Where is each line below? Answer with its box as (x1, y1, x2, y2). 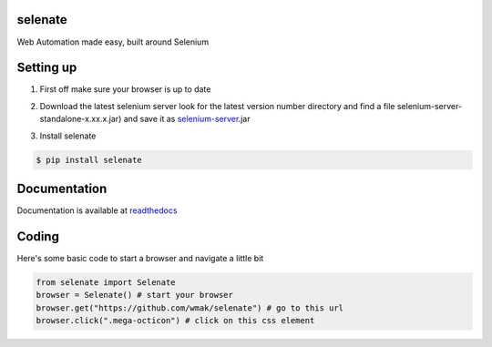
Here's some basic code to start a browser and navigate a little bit (16, 252, 264, 263)
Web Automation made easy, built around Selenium (16, 36, 210, 47)
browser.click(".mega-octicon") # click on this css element (36, 315, 315, 326)
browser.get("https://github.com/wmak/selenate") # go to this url (36, 302, 344, 313)
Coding (16, 229, 59, 244)
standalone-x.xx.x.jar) (39, 114, 122, 125)
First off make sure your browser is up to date (39, 84, 211, 95)
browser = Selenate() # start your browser (36, 290, 234, 301)
